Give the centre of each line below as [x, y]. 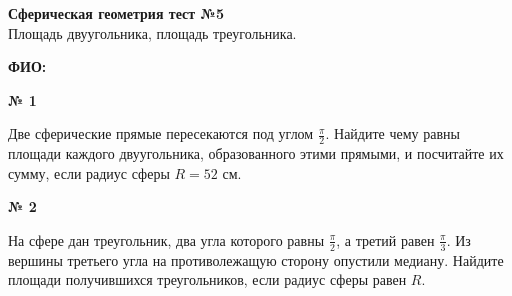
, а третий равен [385, 239]
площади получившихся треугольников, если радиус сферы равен [207, 279]
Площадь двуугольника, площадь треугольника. [152, 32]
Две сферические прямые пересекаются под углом [161, 133]
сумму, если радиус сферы [89, 172]
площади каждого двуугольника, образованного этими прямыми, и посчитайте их [256, 153]
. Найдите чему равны [392, 133]
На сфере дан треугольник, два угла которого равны [166, 239]
